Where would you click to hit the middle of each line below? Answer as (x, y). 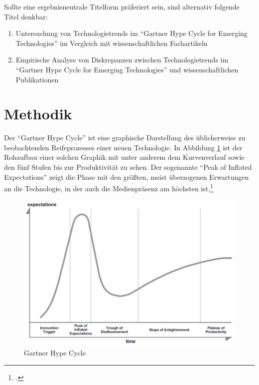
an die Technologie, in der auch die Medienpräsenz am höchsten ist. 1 (109, 188)
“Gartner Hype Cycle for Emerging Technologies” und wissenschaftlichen (127, 69)
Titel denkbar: (26, 16)
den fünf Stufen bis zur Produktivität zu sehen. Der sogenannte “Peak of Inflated (128, 167)
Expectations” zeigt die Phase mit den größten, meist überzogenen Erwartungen (127, 177)
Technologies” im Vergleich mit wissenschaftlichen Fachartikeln (112, 43)
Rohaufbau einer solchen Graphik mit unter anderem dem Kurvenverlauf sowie (124, 157)
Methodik (38, 114)
